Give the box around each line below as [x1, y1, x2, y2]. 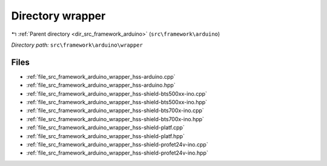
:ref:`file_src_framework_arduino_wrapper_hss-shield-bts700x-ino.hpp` [26, 115, 204, 122]
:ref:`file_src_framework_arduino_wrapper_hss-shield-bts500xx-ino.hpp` [26, 99, 208, 106]
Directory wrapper [11, 9, 106, 22]
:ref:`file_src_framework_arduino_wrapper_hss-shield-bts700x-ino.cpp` [26, 107, 204, 115]
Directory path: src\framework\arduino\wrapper [11, 41, 144, 48]
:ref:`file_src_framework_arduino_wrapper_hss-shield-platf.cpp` [26, 124, 185, 131]
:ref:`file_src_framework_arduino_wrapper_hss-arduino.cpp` [26, 73, 176, 80]
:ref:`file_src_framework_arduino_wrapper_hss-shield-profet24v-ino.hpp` [26, 149, 208, 157]
